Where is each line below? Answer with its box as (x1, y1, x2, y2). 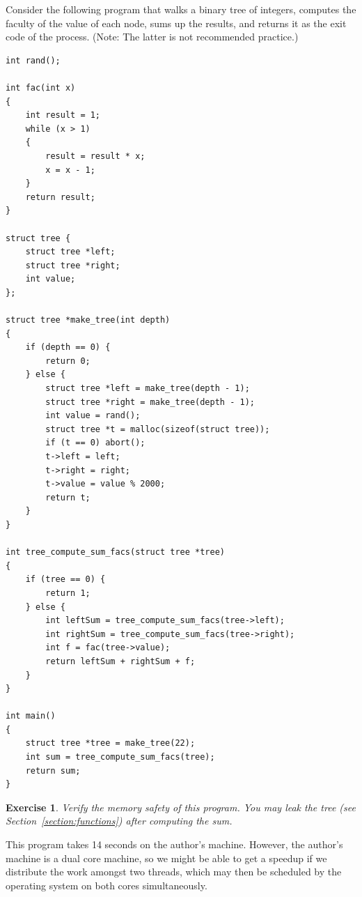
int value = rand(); (45, 411, 141, 421)
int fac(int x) (6, 82, 76, 93)
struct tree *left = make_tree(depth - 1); (45, 383, 250, 394)
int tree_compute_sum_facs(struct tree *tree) (6, 547, 225, 558)
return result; (25, 192, 95, 202)
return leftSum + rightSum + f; (45, 656, 196, 666)
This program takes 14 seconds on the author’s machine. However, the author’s (6, 837, 343, 852)
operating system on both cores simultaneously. (6, 877, 207, 892)
